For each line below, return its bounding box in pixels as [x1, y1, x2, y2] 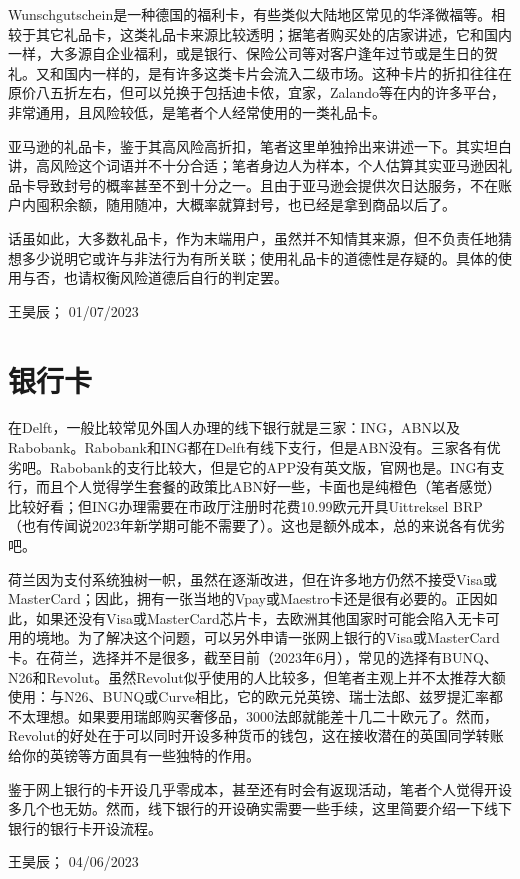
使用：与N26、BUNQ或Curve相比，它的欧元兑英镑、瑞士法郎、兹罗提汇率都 [8, 686, 503, 707]
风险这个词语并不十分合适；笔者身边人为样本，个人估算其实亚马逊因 [49, 155, 498, 176]
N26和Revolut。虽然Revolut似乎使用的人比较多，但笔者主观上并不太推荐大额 [8, 666, 506, 687]
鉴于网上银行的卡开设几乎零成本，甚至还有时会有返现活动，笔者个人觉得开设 [8, 778, 512, 799]
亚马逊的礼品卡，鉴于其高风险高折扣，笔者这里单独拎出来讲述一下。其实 [8, 135, 484, 156]
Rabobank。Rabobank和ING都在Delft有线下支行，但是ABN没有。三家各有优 [8, 437, 501, 458]
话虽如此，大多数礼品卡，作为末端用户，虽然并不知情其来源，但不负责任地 [8, 227, 498, 248]
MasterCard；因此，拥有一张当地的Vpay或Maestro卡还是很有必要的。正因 [8, 588, 484, 609]
